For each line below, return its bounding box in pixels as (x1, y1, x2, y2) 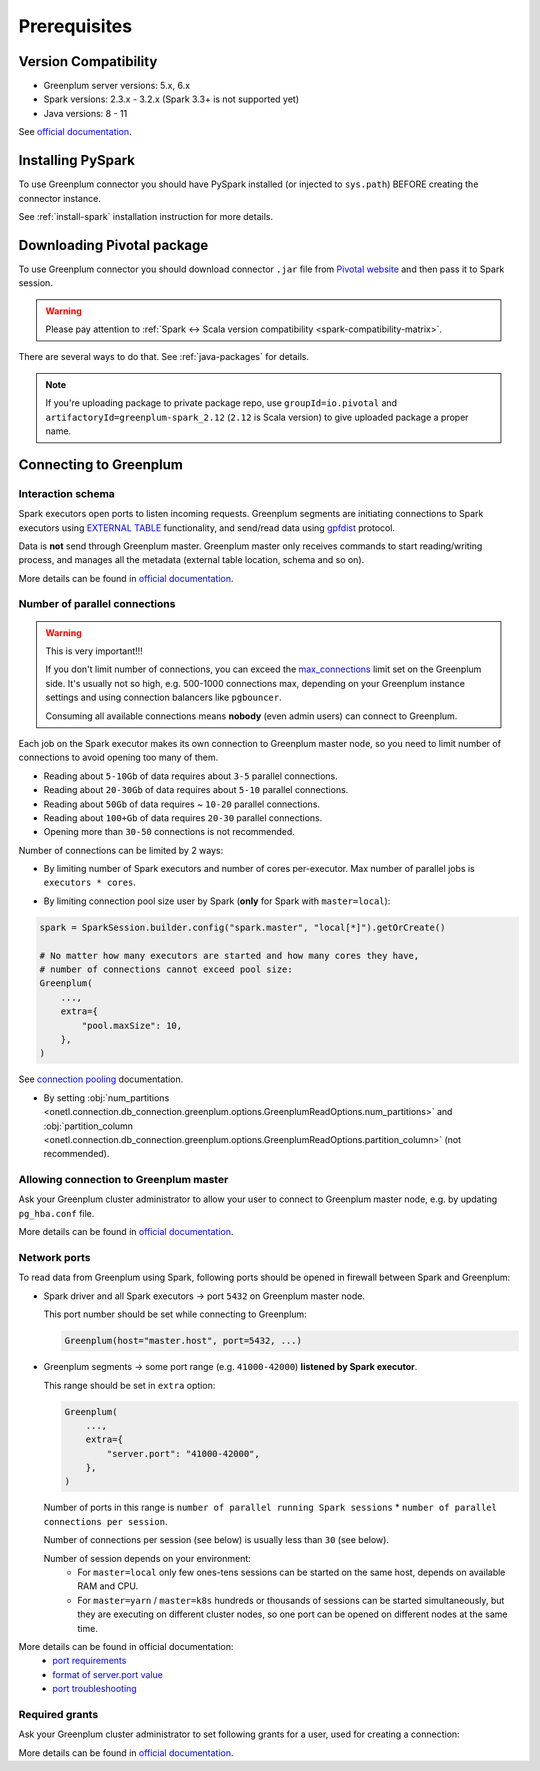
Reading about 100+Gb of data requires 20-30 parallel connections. (43, 811, 323, 824)
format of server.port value (52, 1668, 164, 1680)
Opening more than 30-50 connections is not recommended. (43, 826, 295, 838)
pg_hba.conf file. (18, 1207, 95, 1219)
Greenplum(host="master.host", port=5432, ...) (64, 1335, 302, 1347)
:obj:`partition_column (43, 1120, 134, 1132)
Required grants (18, 1707, 99, 1721)
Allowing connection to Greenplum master (18, 1173, 229, 1187)
